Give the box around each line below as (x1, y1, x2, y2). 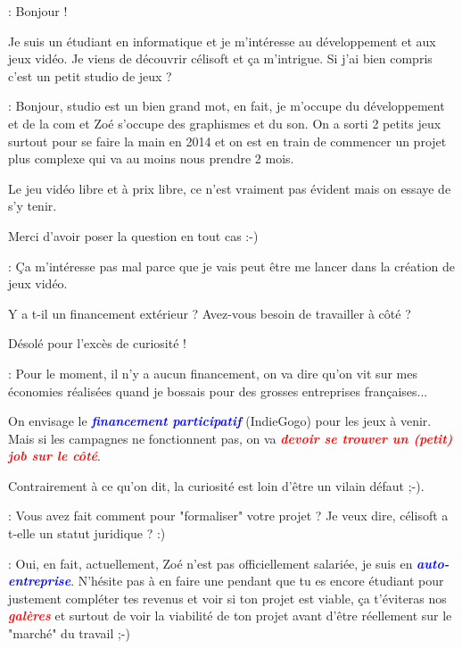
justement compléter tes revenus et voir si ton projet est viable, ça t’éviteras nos (8, 588, 447, 607)
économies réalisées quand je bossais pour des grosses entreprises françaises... (8, 381, 428, 400)
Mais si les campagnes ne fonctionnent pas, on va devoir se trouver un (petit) (8, 429, 453, 447)
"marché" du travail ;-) (8, 624, 130, 643)
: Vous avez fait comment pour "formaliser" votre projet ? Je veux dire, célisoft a (8, 506, 449, 525)
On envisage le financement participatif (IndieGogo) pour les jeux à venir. (8, 412, 432, 430)
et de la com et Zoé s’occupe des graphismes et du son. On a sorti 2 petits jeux (8, 113, 441, 132)
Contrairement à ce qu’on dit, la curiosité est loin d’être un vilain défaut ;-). (8, 476, 425, 495)
